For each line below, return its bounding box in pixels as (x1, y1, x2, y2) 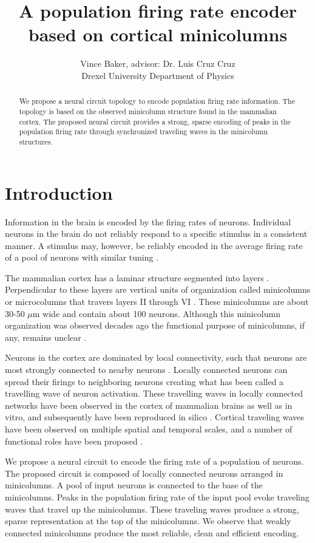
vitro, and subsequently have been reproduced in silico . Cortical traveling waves (5, 411, 304, 423)
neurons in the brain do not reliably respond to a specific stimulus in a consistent (5, 227, 308, 240)
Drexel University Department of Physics (81, 69, 234, 81)
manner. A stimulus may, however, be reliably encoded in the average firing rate (5, 239, 303, 251)
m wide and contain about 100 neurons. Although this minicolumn (32, 307, 280, 319)
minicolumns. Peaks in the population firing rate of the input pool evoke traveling (5, 490, 310, 503)
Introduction (5, 180, 113, 205)
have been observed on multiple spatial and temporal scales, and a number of (5, 423, 293, 435)
